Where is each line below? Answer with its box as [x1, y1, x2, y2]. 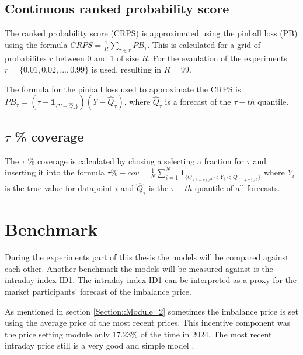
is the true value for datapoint [5, 182, 113, 194]
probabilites [5, 51, 47, 64]
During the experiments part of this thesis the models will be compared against [5, 251, 289, 263]
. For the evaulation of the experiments [148, 51, 287, 64]
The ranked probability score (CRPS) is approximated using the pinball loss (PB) [5, 27, 298, 39]
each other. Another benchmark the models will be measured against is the [5, 262, 273, 274]
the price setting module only [5, 328, 110, 340]
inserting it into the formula [5, 166, 105, 178]
